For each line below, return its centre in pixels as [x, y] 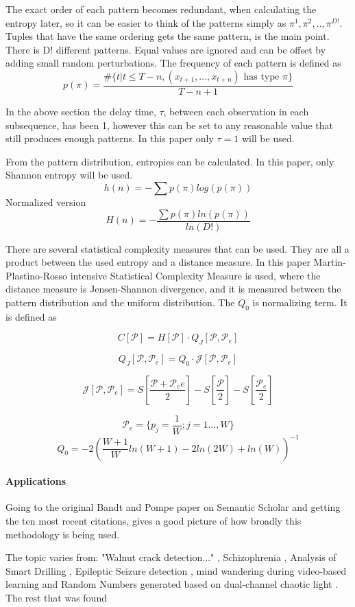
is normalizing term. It [300, 302]
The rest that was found [56, 597]
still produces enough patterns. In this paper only [110, 138]
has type [261, 77]
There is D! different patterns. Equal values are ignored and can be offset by [166, 49]
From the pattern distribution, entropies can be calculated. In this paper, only [170, 161]
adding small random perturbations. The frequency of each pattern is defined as [173, 63]
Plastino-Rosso [37, 275]
